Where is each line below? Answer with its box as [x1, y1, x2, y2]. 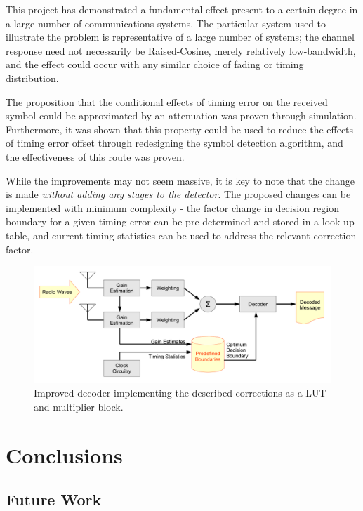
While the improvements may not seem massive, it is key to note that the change [6, 173, 355, 187]
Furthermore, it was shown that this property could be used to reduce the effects [6, 121, 354, 136]
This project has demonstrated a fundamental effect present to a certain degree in [6, 2, 358, 16]
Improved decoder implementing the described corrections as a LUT [34, 385, 326, 400]
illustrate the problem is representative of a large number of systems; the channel [6, 29, 355, 44]
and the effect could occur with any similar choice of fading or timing [6, 57, 304, 72]
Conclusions [6, 440, 123, 469]
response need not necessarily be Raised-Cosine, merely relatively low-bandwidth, [6, 43, 356, 58]
